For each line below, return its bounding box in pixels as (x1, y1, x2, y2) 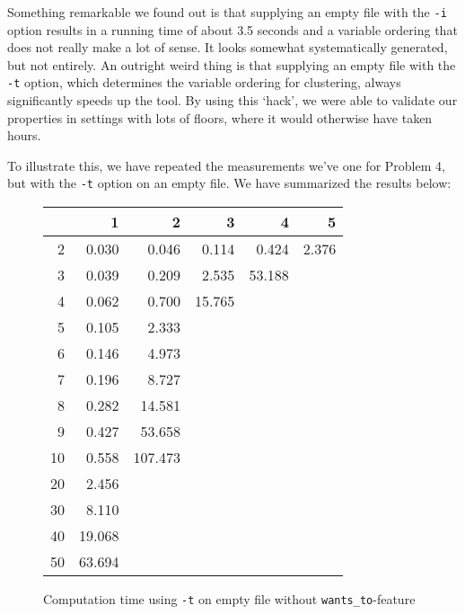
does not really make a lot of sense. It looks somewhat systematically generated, (7, 38, 448, 57)
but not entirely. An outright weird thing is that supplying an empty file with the (7, 55, 456, 74)
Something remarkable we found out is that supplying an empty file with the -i (7, 3, 447, 21)
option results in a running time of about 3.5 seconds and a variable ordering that (7, 20, 458, 39)
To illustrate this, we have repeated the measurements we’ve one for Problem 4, (7, 156, 445, 174)
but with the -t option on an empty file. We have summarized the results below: (7, 174, 452, 192)
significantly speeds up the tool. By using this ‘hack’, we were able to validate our (7, 91, 458, 110)
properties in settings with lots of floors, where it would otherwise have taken (7, 108, 433, 127)
